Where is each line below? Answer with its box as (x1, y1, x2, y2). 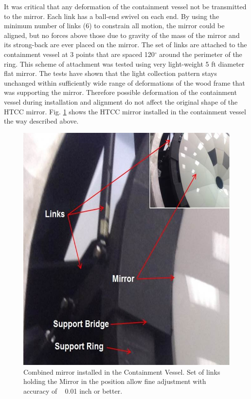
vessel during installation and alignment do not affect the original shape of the (4, 96, 238, 107)
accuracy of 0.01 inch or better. (23, 385, 123, 396)
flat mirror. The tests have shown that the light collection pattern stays (4, 68, 217, 78)
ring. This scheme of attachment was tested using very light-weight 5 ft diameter (4, 58, 245, 69)
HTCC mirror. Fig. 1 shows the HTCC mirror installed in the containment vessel (4, 106, 246, 116)
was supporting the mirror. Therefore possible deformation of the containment (4, 87, 237, 97)
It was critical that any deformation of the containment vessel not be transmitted (4, 1, 247, 11)
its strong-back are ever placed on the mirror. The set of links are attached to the (4, 39, 247, 50)
